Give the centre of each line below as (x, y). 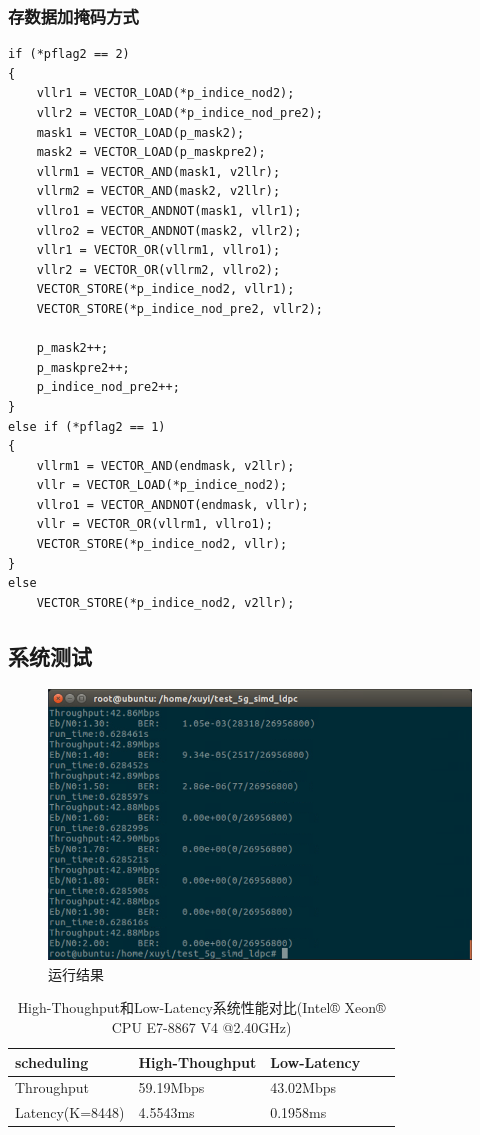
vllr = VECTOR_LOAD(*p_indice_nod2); (162, 485)
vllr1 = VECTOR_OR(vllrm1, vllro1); (158, 250)
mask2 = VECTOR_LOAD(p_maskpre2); (151, 152)
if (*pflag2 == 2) (69, 54)
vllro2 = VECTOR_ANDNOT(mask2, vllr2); (169, 230)
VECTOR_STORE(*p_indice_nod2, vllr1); (165, 289)
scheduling (52, 1061)
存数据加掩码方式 (73, 15)
